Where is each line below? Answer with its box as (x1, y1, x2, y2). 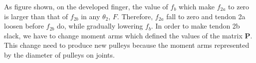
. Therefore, (117, 11, 153, 21)
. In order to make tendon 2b (151, 21, 240, 31)
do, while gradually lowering (56, 21, 143, 31)
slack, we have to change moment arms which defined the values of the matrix (4, 30, 243, 40)
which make (179, 1, 215, 11)
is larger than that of (4, 11, 68, 21)
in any (81, 11, 100, 21)
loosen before (4, 21, 44, 31)
